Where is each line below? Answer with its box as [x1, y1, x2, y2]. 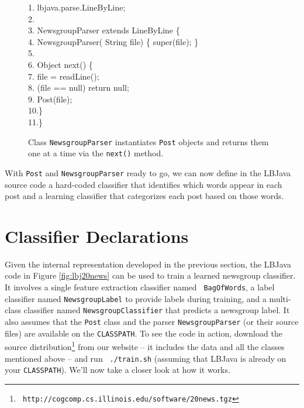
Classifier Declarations [5, 224, 189, 248]
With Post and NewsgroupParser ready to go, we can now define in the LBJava [5, 166, 291, 179]
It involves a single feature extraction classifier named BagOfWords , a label [5, 281, 275, 293]
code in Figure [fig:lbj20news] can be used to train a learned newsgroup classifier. [5, 269, 296, 282]
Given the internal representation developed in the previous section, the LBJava [5, 258, 291, 270]
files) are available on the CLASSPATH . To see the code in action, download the [5, 327, 282, 339]
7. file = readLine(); [28, 70, 99, 82]
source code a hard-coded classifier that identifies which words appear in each [5, 178, 282, 190]
